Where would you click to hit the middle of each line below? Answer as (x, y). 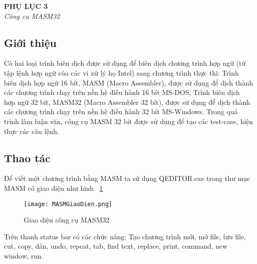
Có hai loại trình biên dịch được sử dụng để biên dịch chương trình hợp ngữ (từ (125, 63)
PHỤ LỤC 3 (26, 6)
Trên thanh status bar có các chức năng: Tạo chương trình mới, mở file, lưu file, (125, 236)
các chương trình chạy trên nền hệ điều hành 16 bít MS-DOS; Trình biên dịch (122, 92)
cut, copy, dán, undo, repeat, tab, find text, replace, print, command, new (116, 246)
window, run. (24, 255)
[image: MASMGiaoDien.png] (68, 204)
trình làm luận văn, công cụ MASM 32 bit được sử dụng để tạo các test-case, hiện (128, 121)
